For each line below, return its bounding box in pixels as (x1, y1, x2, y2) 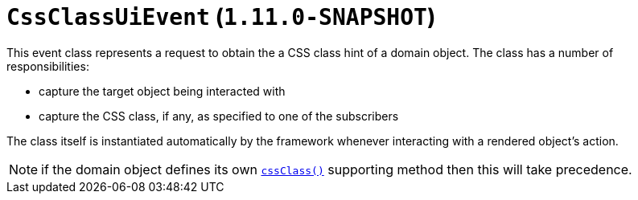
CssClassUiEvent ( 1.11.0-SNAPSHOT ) (6, 3, 436, 31)
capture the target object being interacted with (39, 84, 286, 98)
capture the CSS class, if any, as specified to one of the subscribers (39, 108, 399, 123)
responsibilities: (6, 59, 89, 73)
